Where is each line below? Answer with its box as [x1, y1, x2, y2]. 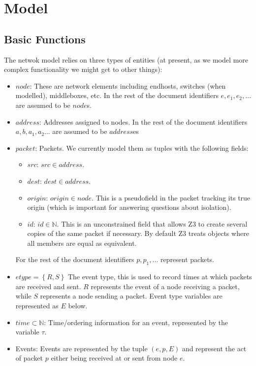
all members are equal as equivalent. [27, 237, 137, 248]
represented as [15, 300, 59, 311]
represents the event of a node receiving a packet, [91, 281, 240, 291]
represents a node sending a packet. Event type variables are [40, 291, 223, 301]
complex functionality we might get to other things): [4, 64, 162, 74]
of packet [15, 353, 43, 363]
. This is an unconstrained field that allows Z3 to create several [57, 218, 248, 229]
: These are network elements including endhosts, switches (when [30, 80, 226, 91]
